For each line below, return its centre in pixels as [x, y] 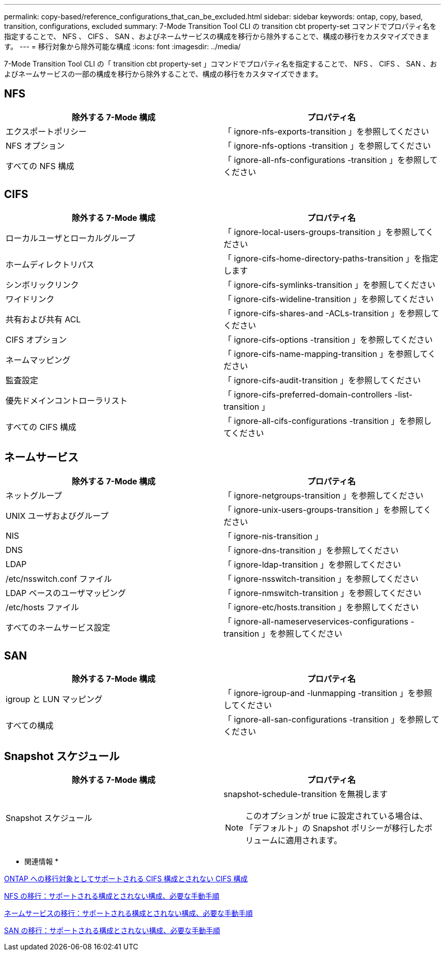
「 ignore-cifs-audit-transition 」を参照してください [322, 380]
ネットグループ [34, 495]
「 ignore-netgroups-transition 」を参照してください [324, 495]
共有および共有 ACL [43, 319]
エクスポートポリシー [46, 131]
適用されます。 [314, 841]
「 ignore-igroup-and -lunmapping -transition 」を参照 [328, 693]
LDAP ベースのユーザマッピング [66, 593]
